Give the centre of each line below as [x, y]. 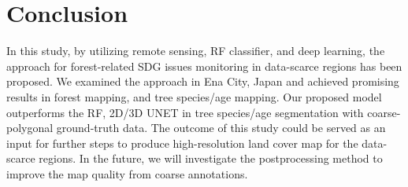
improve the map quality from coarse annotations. [127, 173]
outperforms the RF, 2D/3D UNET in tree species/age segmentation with [185, 112]
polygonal [30, 128]
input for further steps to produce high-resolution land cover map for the [182, 143]
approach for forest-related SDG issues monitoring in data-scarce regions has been [204, 66]
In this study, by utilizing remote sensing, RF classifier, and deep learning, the [196, 51]
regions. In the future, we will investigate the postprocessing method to [211, 158]
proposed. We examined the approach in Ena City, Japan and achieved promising [203, 81]
